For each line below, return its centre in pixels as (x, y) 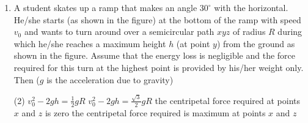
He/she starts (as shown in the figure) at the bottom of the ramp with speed (157, 19)
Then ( (27, 79)
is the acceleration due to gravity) (110, 79)
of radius (249, 32)
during (290, 32)
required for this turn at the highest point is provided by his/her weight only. (159, 67)
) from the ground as (256, 43)
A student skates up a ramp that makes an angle (105, 7)
